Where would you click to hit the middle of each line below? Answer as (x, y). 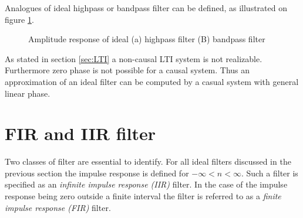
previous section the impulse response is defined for (97, 173)
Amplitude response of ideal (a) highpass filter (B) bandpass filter (147, 39)
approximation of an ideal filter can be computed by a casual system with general (152, 81)
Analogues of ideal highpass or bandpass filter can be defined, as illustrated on (146, 8)
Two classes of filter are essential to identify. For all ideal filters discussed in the (148, 161)
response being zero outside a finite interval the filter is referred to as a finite (143, 196)
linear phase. (28, 93)
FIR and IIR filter (80, 133)
